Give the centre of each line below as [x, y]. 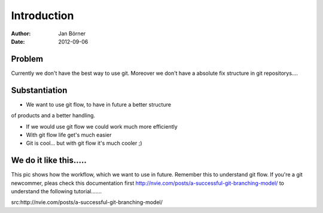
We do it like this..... [49, 161]
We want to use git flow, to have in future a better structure [99, 104]
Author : [21, 34]
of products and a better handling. [53, 115]
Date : [18, 41]
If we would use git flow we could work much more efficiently [102, 126]
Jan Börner [72, 34]
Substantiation [39, 90]
